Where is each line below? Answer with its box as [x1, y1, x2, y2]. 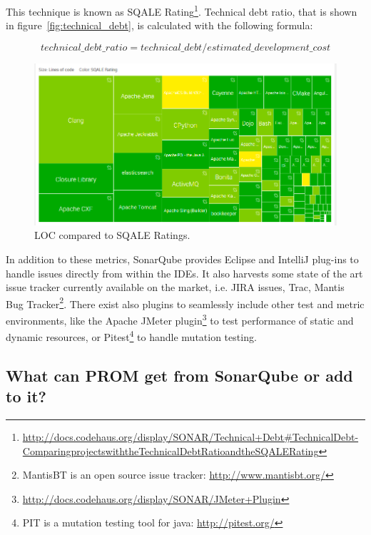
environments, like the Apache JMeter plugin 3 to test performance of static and [6, 311, 354, 327]
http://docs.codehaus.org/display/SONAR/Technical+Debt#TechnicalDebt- [22, 429, 359, 444]
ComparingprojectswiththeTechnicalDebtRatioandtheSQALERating [22, 443, 319, 458]
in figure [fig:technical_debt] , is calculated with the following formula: [6, 18, 313, 33]
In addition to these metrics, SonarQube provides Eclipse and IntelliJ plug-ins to [6, 251, 359, 266]
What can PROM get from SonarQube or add [6, 364, 353, 386]
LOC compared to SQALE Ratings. [34, 228, 190, 243]
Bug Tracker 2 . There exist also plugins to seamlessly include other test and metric [6, 294, 365, 311]
